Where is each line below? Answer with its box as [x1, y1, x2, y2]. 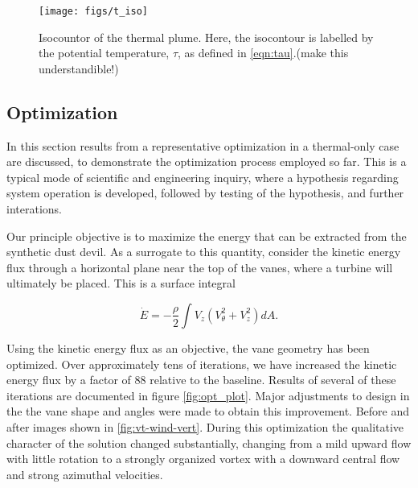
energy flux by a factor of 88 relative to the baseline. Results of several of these [6, 371, 396, 388]
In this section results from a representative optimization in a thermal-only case [6, 137, 400, 154]
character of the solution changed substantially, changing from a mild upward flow [6, 434, 412, 451]
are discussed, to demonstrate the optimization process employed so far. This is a [6, 153, 407, 170]
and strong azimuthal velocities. [6, 465, 163, 482]
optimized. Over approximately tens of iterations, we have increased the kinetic [6, 355, 397, 372]
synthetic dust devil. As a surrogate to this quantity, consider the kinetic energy [6, 243, 401, 260]
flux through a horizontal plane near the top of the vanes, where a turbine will [6, 258, 393, 275]
